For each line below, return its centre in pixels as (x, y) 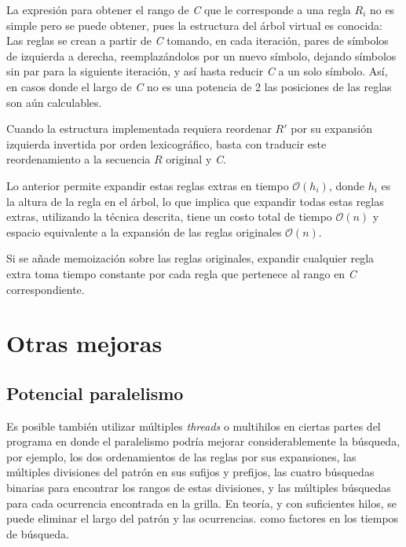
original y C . (196, 159)
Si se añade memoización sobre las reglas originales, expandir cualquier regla (190, 258)
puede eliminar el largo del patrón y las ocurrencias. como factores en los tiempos (203, 518)
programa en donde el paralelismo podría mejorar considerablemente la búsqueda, (203, 441)
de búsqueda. (38, 533)
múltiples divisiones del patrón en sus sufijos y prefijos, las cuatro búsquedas (190, 472)
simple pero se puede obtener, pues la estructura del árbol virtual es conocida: (194, 25)
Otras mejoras (84, 343)
